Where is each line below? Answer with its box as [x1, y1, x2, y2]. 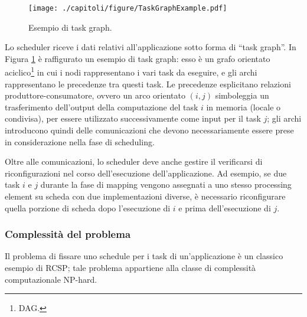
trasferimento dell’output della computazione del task [5, 100, 198, 113]
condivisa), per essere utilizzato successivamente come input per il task [5, 112, 261, 125]
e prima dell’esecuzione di [178, 201, 271, 214]
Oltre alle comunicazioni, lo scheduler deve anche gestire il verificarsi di [5, 155, 263, 168]
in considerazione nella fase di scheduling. [5, 135, 155, 148]
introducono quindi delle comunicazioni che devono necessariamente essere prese [5, 124, 294, 136]
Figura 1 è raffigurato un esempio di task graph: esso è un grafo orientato [5, 52, 270, 64]
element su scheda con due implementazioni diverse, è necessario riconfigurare [5, 190, 286, 202]
